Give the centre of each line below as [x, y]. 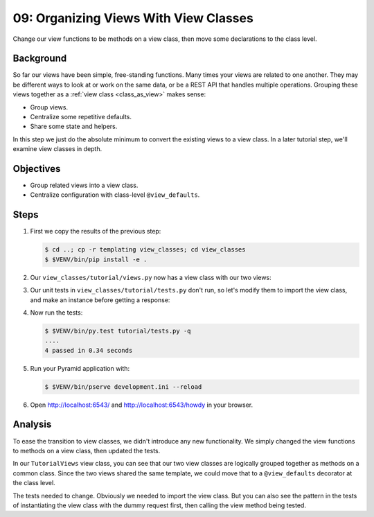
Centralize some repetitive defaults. [81, 117]
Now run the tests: [56, 313]
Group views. [49, 107]
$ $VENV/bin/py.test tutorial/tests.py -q [118, 331]
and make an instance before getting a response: [100, 300]
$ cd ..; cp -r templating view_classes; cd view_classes [145, 250]
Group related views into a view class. [84, 185]
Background [40, 59]
